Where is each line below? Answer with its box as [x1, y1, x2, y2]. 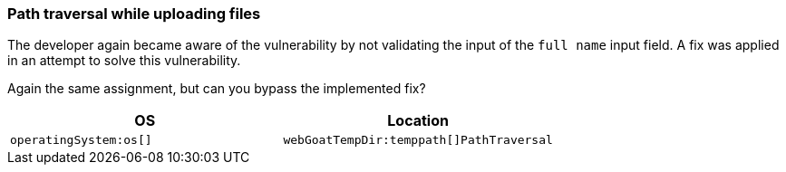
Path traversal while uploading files [7, 5, 261, 23]
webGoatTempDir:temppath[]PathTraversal [283, 133, 553, 148]
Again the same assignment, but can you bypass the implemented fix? [7, 81, 426, 97]
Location [387, 111, 449, 130]
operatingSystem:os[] [10, 133, 152, 148]
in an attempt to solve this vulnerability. [7, 53, 241, 69]
